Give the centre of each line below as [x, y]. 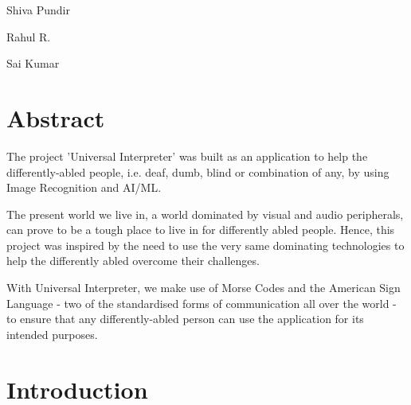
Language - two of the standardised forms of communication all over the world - [202, 303]
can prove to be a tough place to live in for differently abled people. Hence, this [201, 230]
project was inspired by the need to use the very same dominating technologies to [205, 245]
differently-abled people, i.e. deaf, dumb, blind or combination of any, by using [198, 171]
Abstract [56, 117]
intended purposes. [52, 334]
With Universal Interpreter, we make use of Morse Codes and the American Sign [204, 288]
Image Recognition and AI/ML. [84, 187]
